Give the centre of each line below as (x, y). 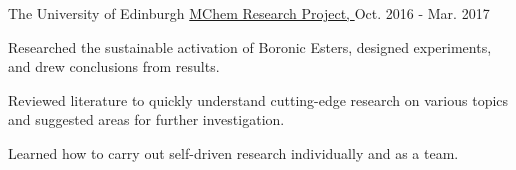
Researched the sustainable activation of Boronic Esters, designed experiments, (250, 46)
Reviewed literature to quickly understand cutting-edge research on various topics (258, 99)
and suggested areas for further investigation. (146, 119)
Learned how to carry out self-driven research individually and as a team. (233, 152)
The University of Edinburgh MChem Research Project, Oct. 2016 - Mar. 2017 (249, 13)
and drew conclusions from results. (114, 66)
